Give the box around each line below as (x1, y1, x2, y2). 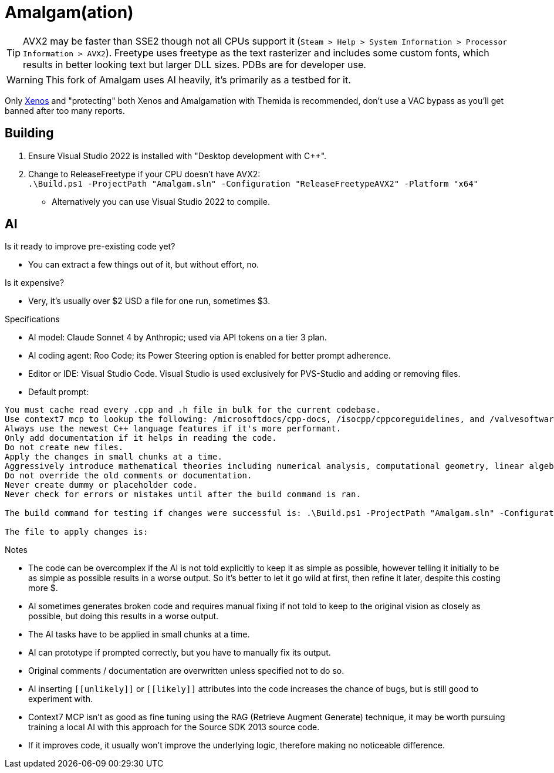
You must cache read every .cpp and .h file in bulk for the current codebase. (5, 405, 381, 415)
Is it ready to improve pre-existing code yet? (5, 241, 175, 252)
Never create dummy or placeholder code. (5, 480, 198, 490)
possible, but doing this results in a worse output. (28, 611, 219, 622)
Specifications (5, 314, 60, 325)
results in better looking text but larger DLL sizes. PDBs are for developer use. (23, 58, 366, 70)
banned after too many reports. (5, 105, 125, 116)
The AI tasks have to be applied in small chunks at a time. (28, 629, 250, 640)
